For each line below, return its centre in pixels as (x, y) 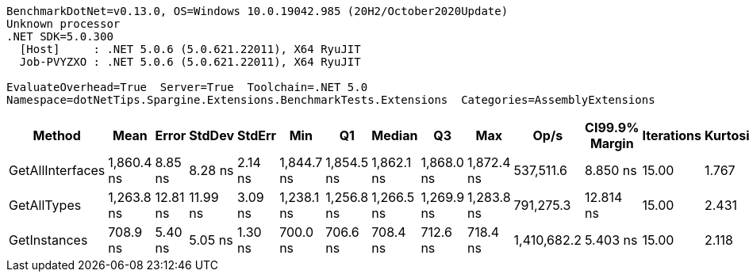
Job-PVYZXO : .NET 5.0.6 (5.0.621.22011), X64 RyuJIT (190, 62)
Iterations (672, 135)
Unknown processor (63, 24)
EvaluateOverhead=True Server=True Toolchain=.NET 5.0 (187, 87)
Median (395, 135)
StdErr (257, 135)
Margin (612, 143)
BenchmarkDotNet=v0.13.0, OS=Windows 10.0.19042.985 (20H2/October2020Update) (257, 11)
